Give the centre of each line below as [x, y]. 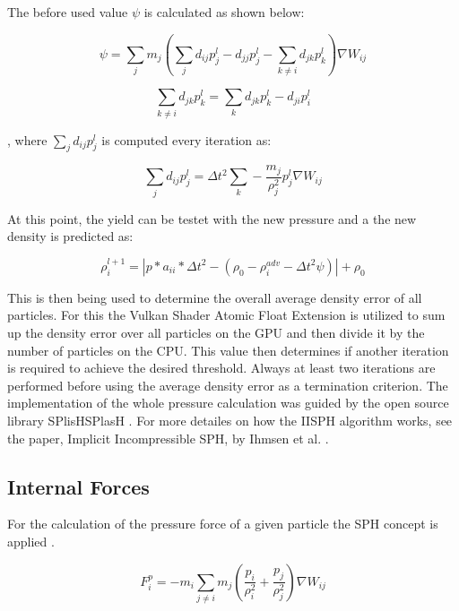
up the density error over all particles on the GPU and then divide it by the [216, 333]
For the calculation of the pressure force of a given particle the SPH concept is [223, 524]
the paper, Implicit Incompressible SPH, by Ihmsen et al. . [168, 438]
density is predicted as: [70, 236]
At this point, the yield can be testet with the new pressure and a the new [212, 218]
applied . [31, 541]
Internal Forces [78, 486]
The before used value [68, 12]
